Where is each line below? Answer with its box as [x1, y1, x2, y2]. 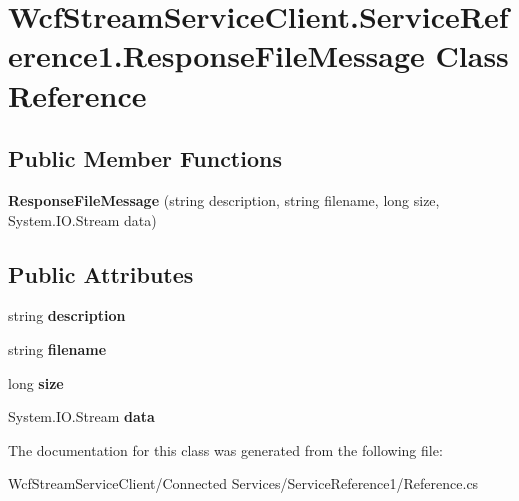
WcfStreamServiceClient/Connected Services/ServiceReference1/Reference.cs [8, 473, 479, 494]
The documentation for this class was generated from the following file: [8, 439, 443, 460]
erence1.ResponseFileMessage [8, 35, 425, 76]
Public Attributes [8, 258, 194, 289]
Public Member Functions [8, 143, 282, 174]
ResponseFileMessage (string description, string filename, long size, [8, 189, 440, 210]
